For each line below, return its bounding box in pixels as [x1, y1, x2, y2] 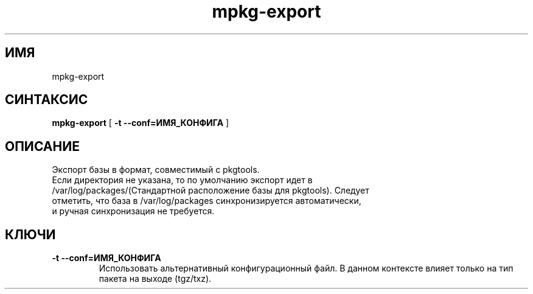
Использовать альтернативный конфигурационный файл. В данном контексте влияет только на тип [99, 263, 514, 274]
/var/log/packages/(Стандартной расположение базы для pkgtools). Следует [52, 185, 369, 196]
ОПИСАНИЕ [5, 138, 80, 154]
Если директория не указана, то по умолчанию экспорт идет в [52, 175, 313, 186]
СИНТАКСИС [5, 92, 88, 108]
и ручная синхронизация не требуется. [52, 206, 215, 217]
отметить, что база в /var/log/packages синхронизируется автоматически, [52, 195, 361, 206]
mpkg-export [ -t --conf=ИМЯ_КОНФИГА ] [52, 117, 229, 128]
